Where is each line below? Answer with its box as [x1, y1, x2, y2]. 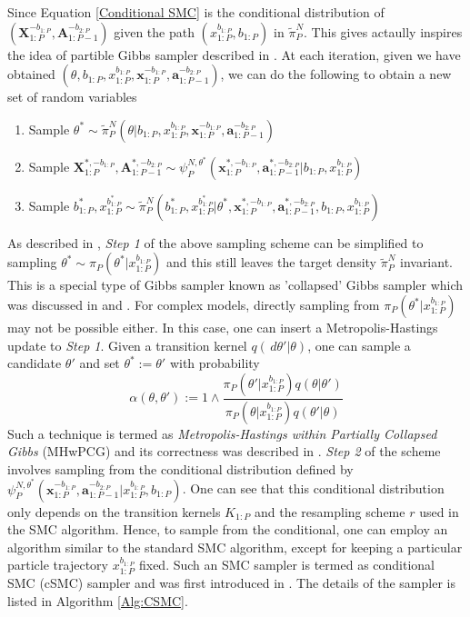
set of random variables [7, 87, 137, 106]
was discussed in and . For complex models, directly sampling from [7, 295, 380, 314]
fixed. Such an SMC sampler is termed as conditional [138, 555, 435, 574]
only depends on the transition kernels [7, 502, 221, 521]
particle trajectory [7, 555, 108, 574]
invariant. [399, 253, 453, 272]
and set [79, 353, 120, 373]
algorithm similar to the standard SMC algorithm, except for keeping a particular [7, 537, 463, 556]
